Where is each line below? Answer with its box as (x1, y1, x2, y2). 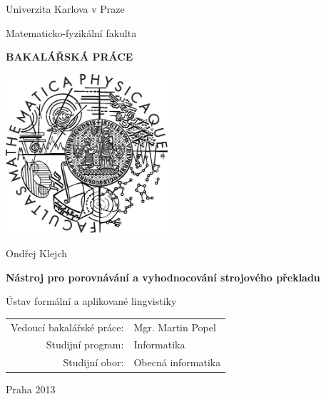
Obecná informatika (133, 355, 221, 370)
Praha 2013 (6, 382, 56, 397)
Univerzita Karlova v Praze (6, 1, 125, 16)
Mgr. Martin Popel (133, 319, 216, 334)
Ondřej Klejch (6, 246, 68, 261)
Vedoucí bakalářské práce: (11, 319, 124, 334)
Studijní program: (46, 337, 124, 352)
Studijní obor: (63, 355, 124, 370)
